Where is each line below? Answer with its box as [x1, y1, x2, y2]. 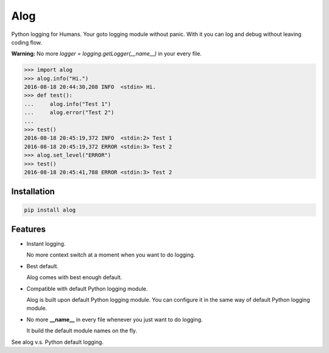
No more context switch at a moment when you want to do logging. [26, 251, 196, 259]
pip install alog [24, 206, 76, 213]
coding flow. [11, 38, 43, 46]
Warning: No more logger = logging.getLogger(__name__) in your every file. [11, 50, 202, 57]
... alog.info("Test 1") [24, 101, 111, 107]
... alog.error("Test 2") [24, 109, 115, 116]
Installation [11, 187, 55, 197]
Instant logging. [26, 240, 66, 248]
